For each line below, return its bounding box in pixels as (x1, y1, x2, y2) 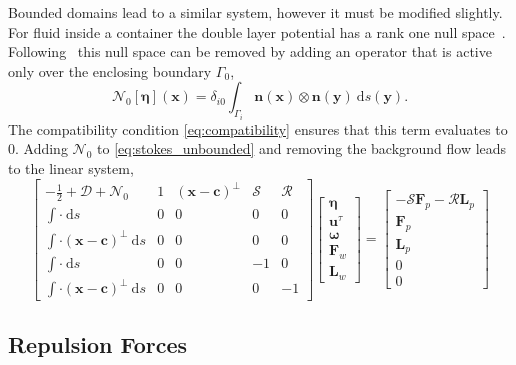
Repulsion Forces (8, 329, 188, 360)
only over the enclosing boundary (8, 60, 212, 81)
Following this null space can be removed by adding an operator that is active (8, 41, 492, 62)
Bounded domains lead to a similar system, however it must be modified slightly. (8, 2, 503, 22)
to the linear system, (8, 158, 134, 178)
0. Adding (8, 138, 68, 159)
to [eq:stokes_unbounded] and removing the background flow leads (97, 138, 507, 159)
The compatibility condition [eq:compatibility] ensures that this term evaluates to (8, 118, 508, 139)
